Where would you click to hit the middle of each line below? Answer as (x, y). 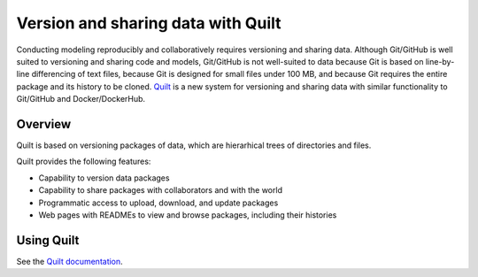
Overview (44, 124)
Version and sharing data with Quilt (149, 23)
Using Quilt (48, 240)
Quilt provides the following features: (84, 162)
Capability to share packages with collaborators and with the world (161, 190)
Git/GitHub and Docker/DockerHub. (81, 99)
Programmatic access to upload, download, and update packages (158, 203)
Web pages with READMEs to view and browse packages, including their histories (188, 215)
